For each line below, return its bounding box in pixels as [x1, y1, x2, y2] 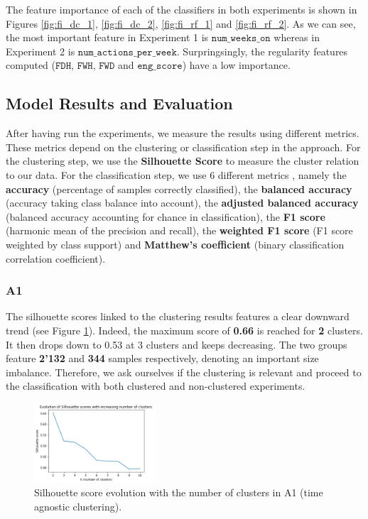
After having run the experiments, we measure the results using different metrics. [6, 126, 359, 141]
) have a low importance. [182, 58, 291, 72]
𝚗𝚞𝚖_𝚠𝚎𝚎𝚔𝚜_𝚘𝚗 [211, 33, 271, 44]
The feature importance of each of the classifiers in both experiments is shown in [6, 2, 357, 16]
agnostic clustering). [34, 498, 122, 513]
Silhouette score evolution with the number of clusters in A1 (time [34, 485, 323, 500]
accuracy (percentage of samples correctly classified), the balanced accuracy [6, 181, 352, 196]
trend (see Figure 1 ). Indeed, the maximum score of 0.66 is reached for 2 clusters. [6, 322, 363, 337]
